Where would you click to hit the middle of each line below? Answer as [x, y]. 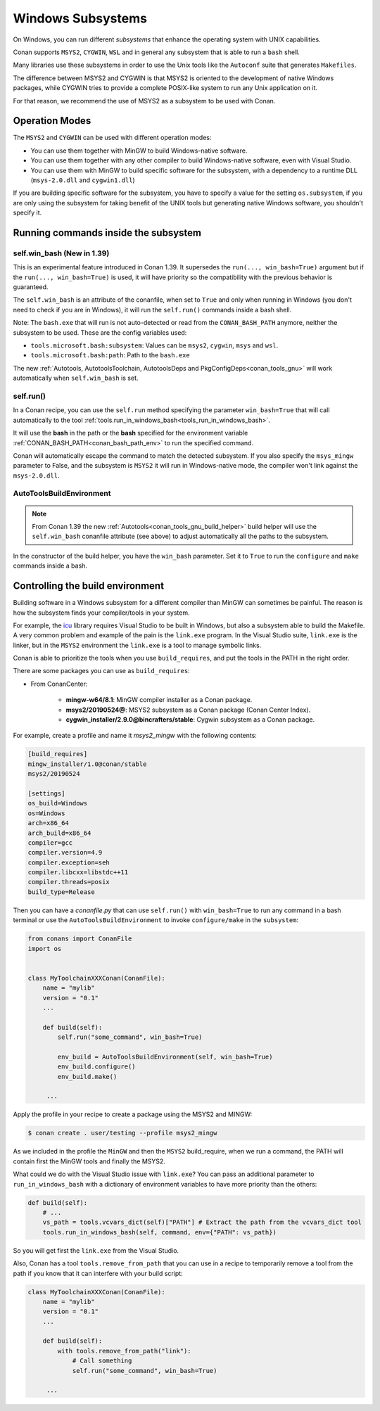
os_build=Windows [58, 803]
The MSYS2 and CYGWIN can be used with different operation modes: [112, 138]
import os [45, 949]
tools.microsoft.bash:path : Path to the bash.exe [110, 355]
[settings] [46, 793]
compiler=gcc [50, 843]
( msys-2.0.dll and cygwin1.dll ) [83, 180]
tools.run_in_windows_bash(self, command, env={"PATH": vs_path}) [160, 1232]
